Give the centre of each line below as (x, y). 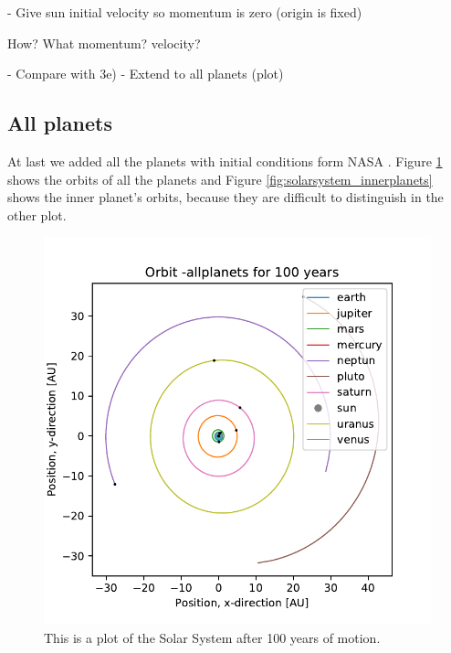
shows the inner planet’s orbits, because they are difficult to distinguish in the (225, 197)
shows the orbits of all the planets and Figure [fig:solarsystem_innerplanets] (220, 179)
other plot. (37, 214)
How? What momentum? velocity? (104, 43)
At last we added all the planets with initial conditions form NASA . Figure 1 (225, 161)
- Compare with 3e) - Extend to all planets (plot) (146, 74)
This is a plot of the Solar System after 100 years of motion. (212, 637)
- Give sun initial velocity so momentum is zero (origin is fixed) (185, 12)
